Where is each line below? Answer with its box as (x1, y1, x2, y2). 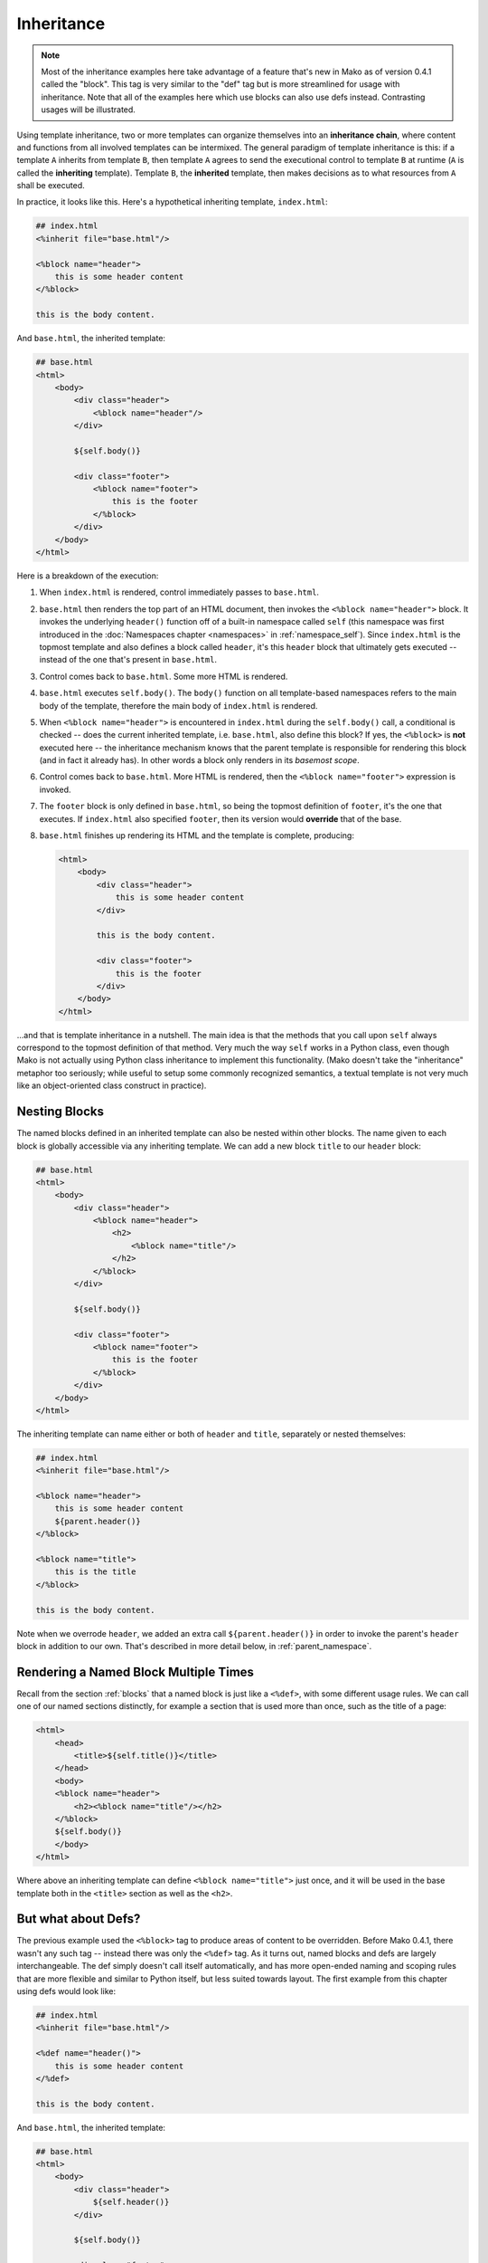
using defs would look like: (16, 1986, 117, 1996)
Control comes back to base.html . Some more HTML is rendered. (39, 671, 288, 682)
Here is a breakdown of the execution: (16, 570, 159, 581)
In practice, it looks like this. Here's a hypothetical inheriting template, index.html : (16, 196, 329, 207)
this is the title (54, 1567, 136, 1577)
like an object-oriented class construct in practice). (16, 1080, 207, 1091)
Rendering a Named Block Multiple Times (16, 1664, 255, 1679)
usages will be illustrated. (41, 104, 136, 115)
